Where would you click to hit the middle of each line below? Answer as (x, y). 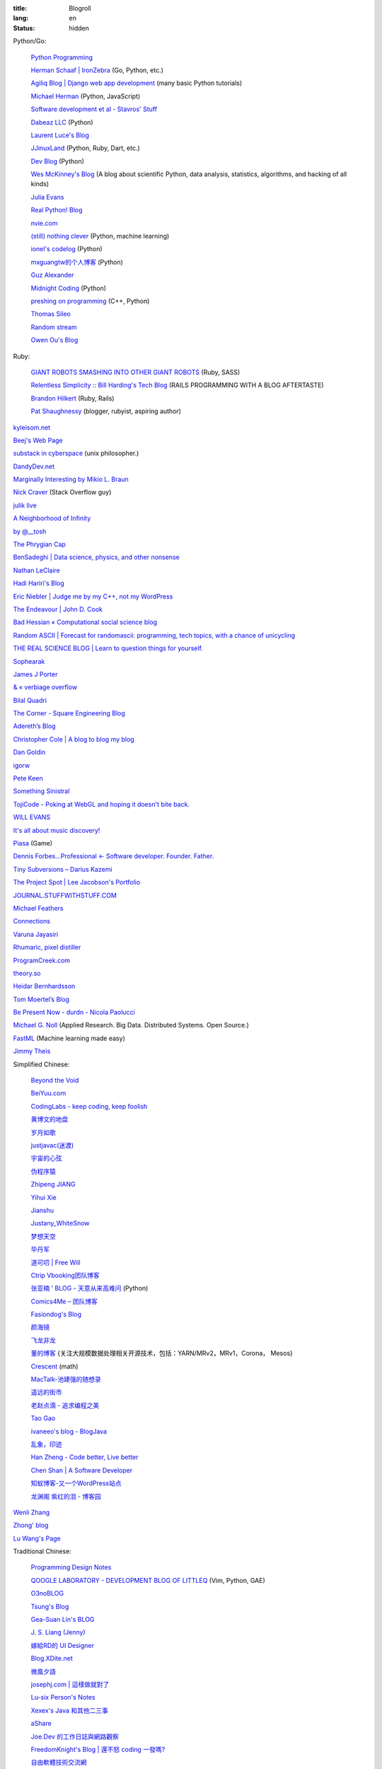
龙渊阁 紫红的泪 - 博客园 (66, 1496)
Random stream (54, 327)
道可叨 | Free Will (56, 1262)
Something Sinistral (41, 791)
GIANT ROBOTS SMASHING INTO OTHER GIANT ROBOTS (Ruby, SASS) (135, 372)
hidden (79, 28)
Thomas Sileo (51, 314)
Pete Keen (28, 778)
